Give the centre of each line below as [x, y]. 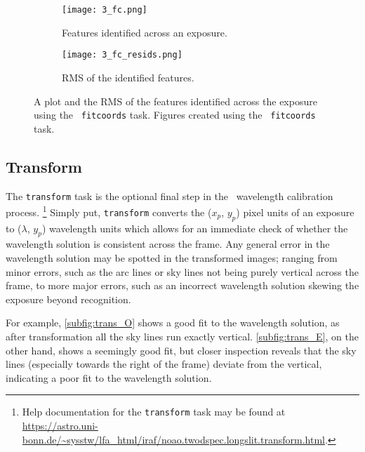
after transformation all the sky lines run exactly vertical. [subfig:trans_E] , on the [182, 337]
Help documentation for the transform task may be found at [154, 412]
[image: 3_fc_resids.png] [122, 55]
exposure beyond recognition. [68, 299]
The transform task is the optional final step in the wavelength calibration [170, 195]
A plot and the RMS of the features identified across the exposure [175, 101]
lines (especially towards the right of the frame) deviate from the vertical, [164, 364]
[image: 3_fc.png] [105, 10]
